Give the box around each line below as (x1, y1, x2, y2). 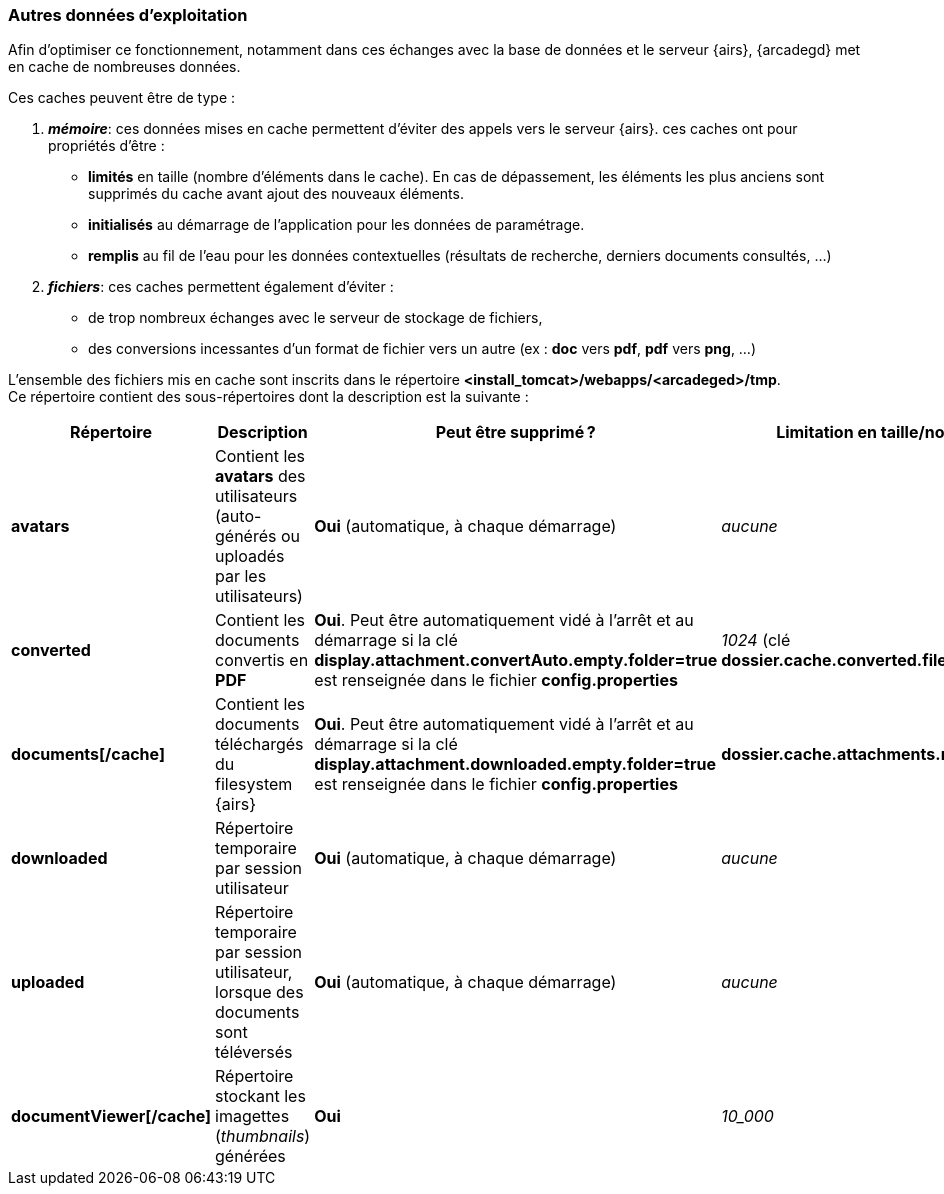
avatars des (215, 466, 306, 487)
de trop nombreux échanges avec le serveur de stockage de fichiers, (88, 309, 543, 327)
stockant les (215, 1086, 306, 1107)
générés (215, 526, 277, 547)
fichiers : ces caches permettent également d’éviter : (48, 278, 394, 296)
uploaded (11, 972, 85, 993)
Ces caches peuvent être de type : (8, 89, 236, 107)
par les (215, 566, 267, 587)
